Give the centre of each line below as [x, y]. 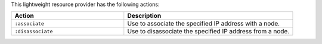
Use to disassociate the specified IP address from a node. [208, 32]
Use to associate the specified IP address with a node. [204, 24]
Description [144, 16]
